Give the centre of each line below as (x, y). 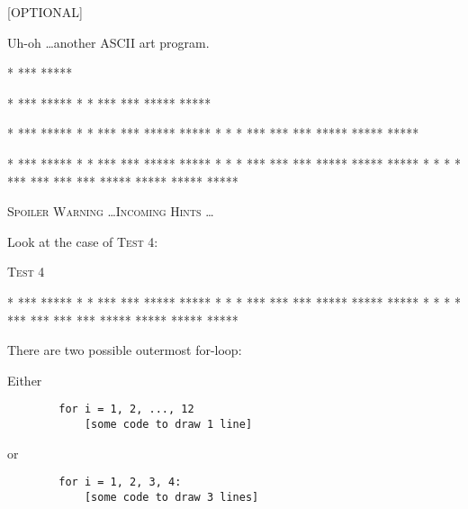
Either (25, 380)
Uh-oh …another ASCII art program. (108, 42)
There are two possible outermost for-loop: (125, 350)
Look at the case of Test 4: (83, 241)
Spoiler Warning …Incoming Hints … (111, 211)
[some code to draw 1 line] (168, 424)
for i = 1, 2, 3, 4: (120, 482)
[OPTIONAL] (45, 12)
